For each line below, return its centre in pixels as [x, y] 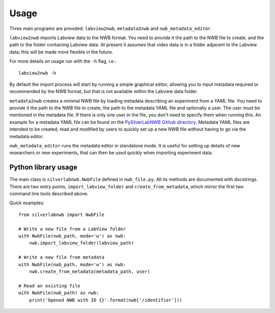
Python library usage [43, 167]
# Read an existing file [49, 286]
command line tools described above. [49, 194]
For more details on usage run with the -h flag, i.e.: [63, 61]
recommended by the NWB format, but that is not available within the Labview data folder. [104, 91]
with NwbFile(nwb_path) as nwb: [59, 293]
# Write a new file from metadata [61, 257]
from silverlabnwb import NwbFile [61, 214]
